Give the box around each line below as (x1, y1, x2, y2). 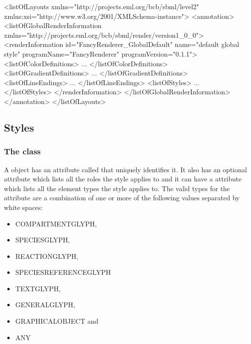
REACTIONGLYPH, (15, 251, 78, 261)
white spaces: (4, 202, 43, 212)
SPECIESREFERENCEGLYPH (15, 267, 111, 277)
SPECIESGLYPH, (15, 235, 70, 245)
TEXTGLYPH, (15, 283, 61, 293)
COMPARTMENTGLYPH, (15, 218, 97, 228)
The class (4, 145, 41, 157)
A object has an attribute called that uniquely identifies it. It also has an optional (4, 164, 247, 174)
